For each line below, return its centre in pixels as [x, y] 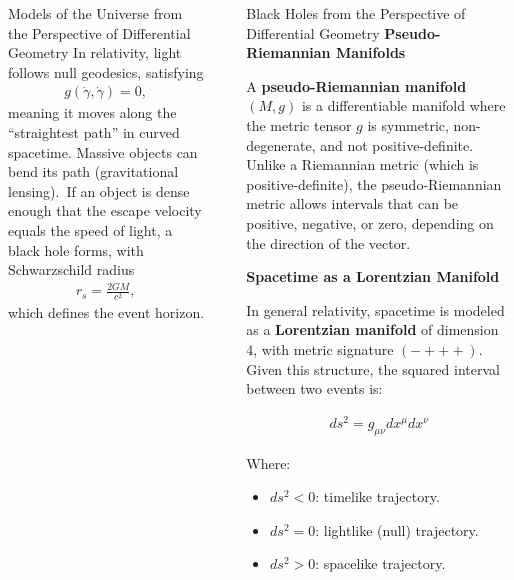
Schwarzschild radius [71, 269]
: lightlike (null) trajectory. [397, 529]
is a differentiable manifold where [403, 105]
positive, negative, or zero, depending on [370, 222]
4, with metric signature [320, 348]
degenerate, [281, 144]
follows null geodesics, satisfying [106, 71]
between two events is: [314, 388]
